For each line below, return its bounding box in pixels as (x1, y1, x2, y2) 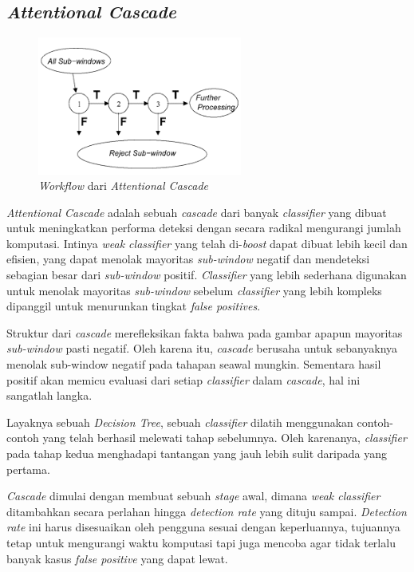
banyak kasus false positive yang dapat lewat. (6, 550, 228, 566)
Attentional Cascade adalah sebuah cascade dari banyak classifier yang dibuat (6, 203, 387, 220)
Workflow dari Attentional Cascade (38, 177, 208, 194)
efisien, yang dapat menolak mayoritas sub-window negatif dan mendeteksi (6, 250, 370, 267)
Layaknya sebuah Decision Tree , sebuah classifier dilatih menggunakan (6, 413, 353, 430)
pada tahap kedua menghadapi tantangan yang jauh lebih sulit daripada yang (6, 445, 387, 461)
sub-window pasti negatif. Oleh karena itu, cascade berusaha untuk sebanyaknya (6, 340, 398, 357)
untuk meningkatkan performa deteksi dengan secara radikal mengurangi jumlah (6, 219, 401, 236)
